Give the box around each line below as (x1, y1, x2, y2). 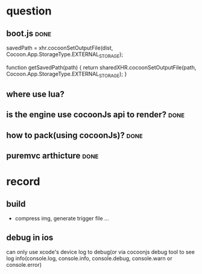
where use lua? (6, 89, 65, 99)
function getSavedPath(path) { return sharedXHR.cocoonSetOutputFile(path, (6, 63, 197, 71)
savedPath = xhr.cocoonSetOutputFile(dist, (6, 44, 113, 51)
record (6, 175, 40, 188)
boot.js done (6, 28, 52, 39)
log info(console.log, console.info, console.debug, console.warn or (6, 255, 173, 262)
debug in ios (6, 232, 54, 243)
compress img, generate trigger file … (14, 215, 110, 222)
